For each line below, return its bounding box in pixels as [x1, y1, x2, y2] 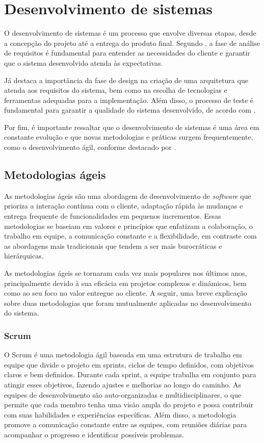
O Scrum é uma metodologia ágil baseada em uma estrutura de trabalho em [4, 349, 242, 360]
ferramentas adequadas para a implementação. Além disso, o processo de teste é [4, 94, 254, 105]
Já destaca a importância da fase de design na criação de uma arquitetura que [4, 74, 248, 85]
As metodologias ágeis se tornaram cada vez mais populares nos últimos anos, [4, 268, 247, 278]
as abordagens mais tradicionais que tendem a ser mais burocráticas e [4, 240, 222, 251]
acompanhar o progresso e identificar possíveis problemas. [4, 429, 184, 439]
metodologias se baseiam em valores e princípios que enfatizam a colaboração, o [4, 220, 253, 231]
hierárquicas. [4, 250, 44, 261]
